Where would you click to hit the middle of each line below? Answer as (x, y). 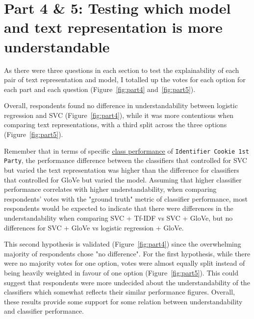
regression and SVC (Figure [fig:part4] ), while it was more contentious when (119, 115)
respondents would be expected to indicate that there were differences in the (119, 208)
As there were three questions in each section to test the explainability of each (122, 70)
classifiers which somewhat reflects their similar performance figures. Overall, (119, 292)
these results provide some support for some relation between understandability (123, 301)
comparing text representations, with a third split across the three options (115, 125)
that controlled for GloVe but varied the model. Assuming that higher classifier (123, 179)
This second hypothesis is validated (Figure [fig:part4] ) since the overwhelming (123, 244)
